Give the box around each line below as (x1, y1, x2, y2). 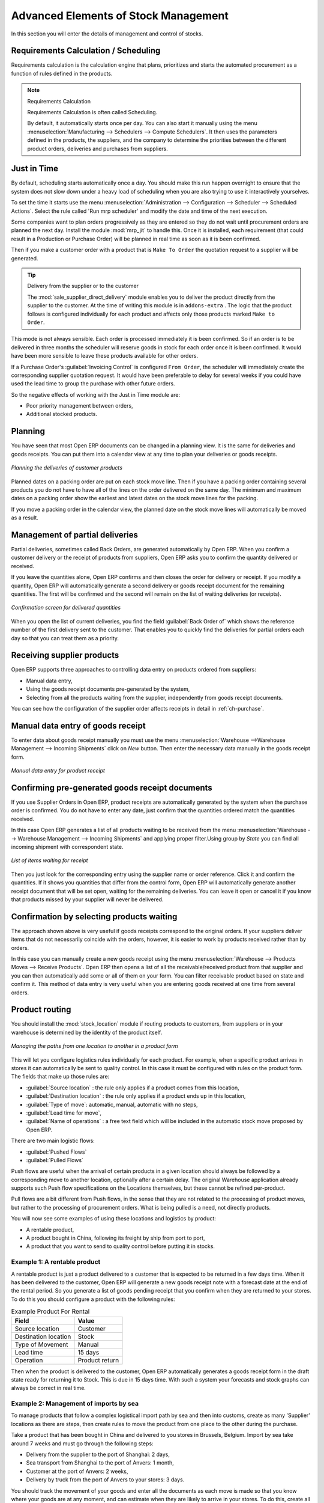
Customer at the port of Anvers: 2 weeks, (26, 1468, 128, 1475)
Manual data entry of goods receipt (11, 720, 146, 730)
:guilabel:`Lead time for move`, (26, 1109, 102, 1116)
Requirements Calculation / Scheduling (11, 46, 161, 56)
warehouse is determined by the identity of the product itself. (11, 1029, 163, 1036)
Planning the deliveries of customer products (11, 464, 123, 471)
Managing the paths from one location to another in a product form (11, 1042, 178, 1050)
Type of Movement (14, 1340, 68, 1348)
